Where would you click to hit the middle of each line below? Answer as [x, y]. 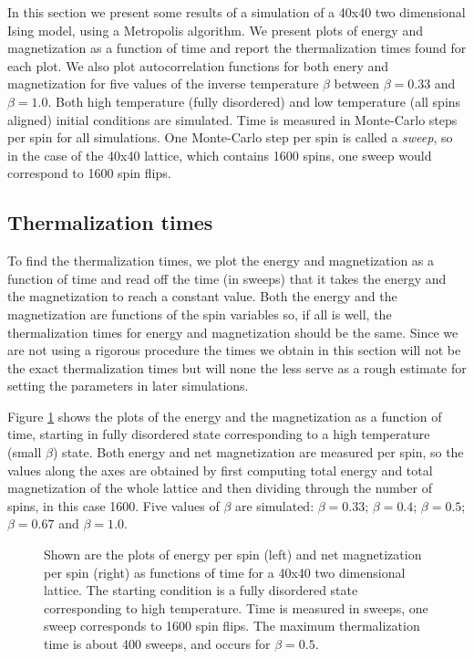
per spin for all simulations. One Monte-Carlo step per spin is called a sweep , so [230, 137]
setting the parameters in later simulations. [128, 386]
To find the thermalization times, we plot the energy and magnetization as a [221, 261]
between [356, 84]
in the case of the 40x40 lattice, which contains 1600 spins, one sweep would [220, 155]
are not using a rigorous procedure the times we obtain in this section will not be [234, 350]
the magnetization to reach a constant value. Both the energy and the [202, 296]
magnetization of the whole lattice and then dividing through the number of [220, 488]
